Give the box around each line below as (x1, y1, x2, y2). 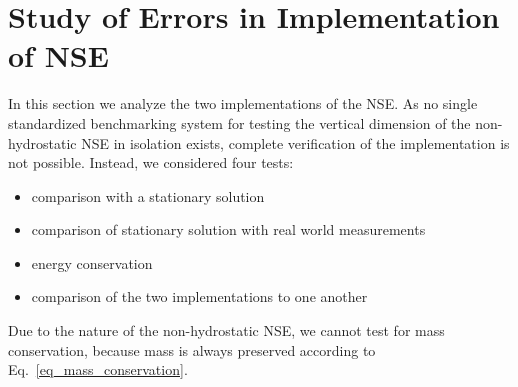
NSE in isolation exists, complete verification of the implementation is (81, 132, 510, 153)
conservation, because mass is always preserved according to (8, 339, 376, 360)
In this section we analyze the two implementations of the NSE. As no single (8, 93, 478, 114)
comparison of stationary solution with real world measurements (31, 219, 426, 240)
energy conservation (31, 252, 153, 273)
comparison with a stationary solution (31, 185, 265, 206)
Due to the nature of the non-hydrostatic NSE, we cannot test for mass (8, 320, 445, 341)
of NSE (8, 35, 109, 76)
